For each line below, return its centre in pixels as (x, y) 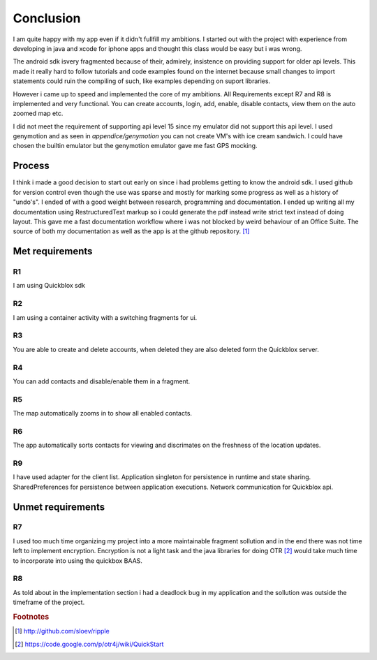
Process (31, 166)
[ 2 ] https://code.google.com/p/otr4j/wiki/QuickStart (89, 644)
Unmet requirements (59, 507)
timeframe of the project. (49, 602)
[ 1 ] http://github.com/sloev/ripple (62, 631)
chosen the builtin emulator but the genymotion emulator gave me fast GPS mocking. (135, 146)
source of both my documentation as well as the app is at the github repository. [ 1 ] (131, 231)
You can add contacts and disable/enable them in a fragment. (102, 381)
